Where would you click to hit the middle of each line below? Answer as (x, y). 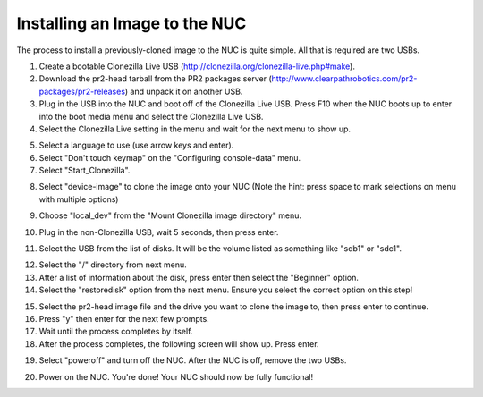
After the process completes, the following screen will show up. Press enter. (179, 343)
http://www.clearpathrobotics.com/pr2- (344, 79)
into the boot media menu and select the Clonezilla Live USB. (151, 116)
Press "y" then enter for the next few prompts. (124, 318)
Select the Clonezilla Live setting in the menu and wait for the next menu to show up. (195, 129)
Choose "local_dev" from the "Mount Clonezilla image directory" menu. (170, 215)
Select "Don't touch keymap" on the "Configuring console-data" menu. (170, 157)
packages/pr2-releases (82, 91)
